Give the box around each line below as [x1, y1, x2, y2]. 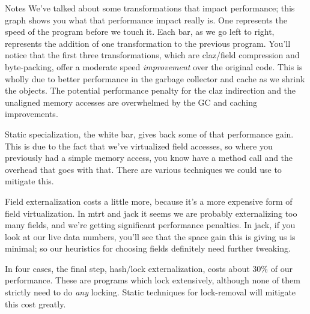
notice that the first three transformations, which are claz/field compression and [5, 49, 300, 61]
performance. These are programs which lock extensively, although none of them [5, 274, 300, 286]
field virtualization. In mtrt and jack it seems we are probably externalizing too [5, 207, 297, 219]
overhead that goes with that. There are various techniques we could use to [5, 163, 282, 175]
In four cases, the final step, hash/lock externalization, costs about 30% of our [5, 262, 293, 274]
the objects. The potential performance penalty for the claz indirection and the [5, 84, 296, 97]
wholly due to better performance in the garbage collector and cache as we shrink [5, 72, 305, 85]
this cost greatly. [5, 297, 66, 310]
